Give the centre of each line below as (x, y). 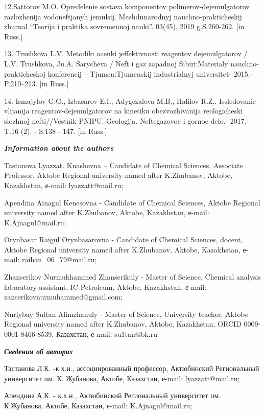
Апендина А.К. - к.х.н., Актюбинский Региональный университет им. (113, 395)
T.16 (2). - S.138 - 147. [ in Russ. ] (56, 131)
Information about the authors (59, 148)
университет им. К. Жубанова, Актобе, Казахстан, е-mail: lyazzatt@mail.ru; (122, 378)
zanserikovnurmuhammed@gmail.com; (63, 297)
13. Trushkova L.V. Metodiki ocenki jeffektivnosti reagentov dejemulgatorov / (126, 53)
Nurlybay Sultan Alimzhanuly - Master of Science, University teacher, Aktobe (126, 314)
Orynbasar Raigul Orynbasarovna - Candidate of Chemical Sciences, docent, (124, 239)
